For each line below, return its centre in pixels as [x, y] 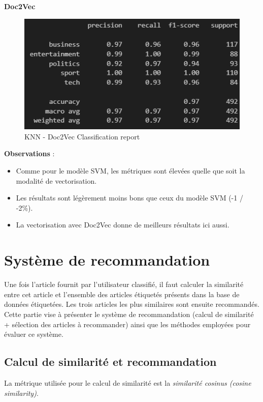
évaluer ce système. [34, 334]
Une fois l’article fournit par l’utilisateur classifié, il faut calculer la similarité [124, 284]
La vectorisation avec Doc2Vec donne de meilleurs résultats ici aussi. [123, 225]
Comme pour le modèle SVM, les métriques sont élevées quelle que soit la [130, 171]
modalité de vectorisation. [56, 180]
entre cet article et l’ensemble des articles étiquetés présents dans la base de [122, 294]
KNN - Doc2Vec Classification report [82, 136]
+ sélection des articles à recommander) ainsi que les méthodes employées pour [127, 324]
